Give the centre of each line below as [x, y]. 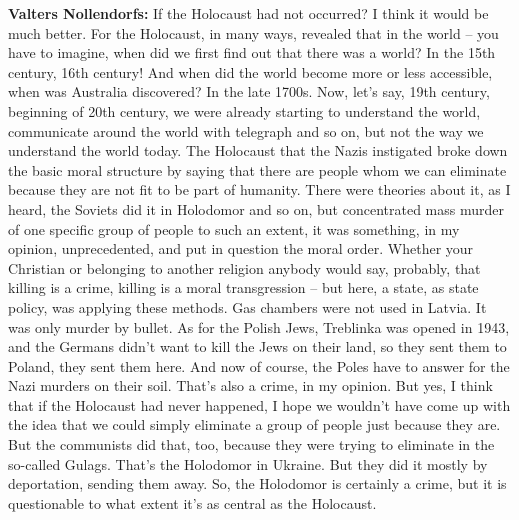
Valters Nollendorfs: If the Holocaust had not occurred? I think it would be [248, 13]
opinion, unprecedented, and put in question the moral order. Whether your [241, 248]
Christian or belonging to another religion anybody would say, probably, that [244, 267]
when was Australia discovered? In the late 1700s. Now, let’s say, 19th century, [249, 91]
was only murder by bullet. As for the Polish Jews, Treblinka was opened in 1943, [259, 326]
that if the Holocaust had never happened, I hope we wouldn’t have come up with [259, 404]
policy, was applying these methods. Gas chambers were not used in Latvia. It [247, 306]
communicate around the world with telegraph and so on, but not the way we [246, 130]
